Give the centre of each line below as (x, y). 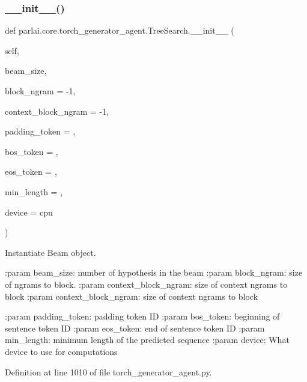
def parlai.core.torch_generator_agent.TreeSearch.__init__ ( (120, 30)
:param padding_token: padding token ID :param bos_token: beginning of (142, 316)
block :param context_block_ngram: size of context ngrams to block (132, 296)
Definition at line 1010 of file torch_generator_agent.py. (108, 371)
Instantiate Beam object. (50, 252)
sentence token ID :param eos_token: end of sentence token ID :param (135, 328)
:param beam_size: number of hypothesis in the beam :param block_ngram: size (154, 272)
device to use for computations (61, 351)
